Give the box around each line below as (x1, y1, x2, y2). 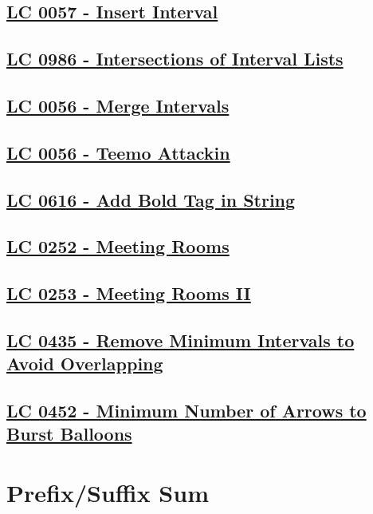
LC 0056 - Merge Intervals (6, 93, 230, 117)
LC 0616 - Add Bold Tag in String (6, 187, 296, 212)
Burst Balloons (6, 421, 132, 446)
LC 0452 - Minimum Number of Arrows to (6, 398, 367, 423)
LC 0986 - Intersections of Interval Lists (6, 46, 344, 71)
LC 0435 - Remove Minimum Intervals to (6, 327, 355, 352)
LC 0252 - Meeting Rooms (6, 234, 230, 259)
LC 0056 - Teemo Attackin (6, 140, 230, 164)
